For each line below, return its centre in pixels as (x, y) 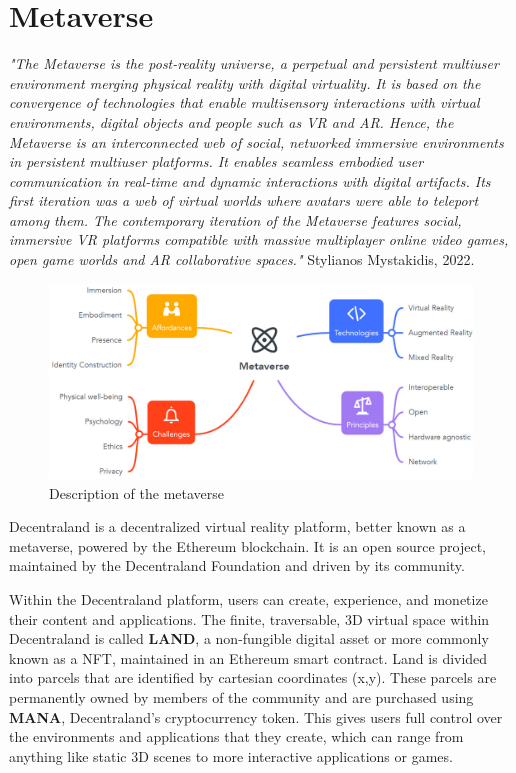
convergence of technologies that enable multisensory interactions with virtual (244, 102)
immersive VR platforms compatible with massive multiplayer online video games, (259, 239)
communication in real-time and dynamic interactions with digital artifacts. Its (250, 180)
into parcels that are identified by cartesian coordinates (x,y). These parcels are (253, 677)
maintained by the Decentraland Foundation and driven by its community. (237, 565)
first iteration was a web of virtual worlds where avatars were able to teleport (244, 200)
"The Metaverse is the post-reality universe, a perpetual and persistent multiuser (254, 63)
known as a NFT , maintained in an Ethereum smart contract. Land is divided (248, 657)
